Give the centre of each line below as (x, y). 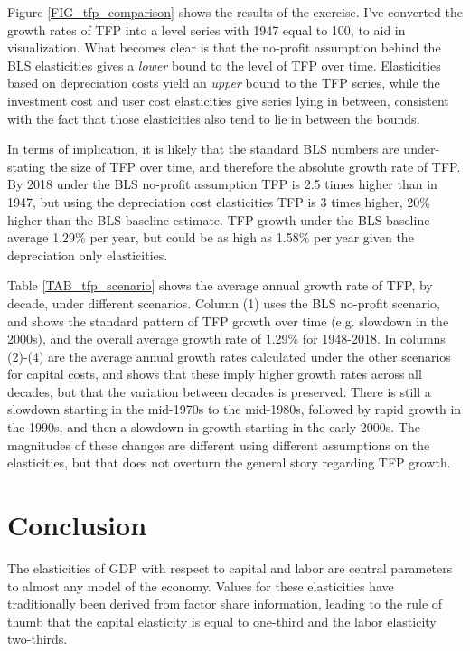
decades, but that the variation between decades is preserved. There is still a (219, 391)
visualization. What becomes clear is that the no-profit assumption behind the (224, 47)
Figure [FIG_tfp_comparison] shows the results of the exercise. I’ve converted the (235, 12)
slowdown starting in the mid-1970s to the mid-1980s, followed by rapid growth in (235, 409)
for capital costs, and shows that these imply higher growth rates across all (215, 374)
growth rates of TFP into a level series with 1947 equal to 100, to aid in (207, 29)
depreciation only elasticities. (88, 255)
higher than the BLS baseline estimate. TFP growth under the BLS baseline (219, 219)
